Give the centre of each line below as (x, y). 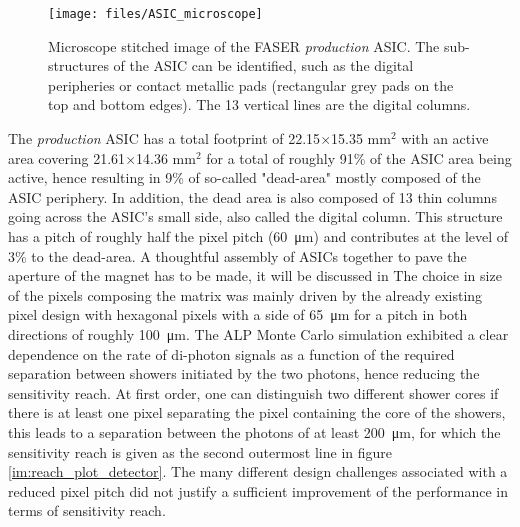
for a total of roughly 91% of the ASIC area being (359, 157)
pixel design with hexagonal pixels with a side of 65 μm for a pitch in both (238, 314)
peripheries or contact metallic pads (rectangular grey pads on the (251, 84)
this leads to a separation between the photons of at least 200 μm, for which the (254, 431)
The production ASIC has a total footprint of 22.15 (164, 138)
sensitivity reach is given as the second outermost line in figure (200, 451)
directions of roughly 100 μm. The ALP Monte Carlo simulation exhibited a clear (258, 333)
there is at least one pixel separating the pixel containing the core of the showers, (257, 412)
